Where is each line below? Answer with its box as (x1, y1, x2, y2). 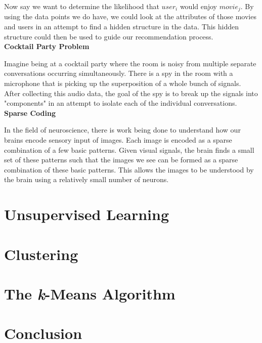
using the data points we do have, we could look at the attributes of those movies (4, 11, 256, 22)
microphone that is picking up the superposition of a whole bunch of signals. (4, 78, 241, 89)
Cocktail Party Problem (4, 41, 90, 52)
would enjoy (180, 1, 217, 11)
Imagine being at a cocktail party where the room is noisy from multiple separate (4, 58, 256, 68)
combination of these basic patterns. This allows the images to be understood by (4, 164, 254, 175)
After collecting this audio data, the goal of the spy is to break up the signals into (4, 88, 258, 98)
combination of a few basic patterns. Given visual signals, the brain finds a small (4, 144, 254, 155)
